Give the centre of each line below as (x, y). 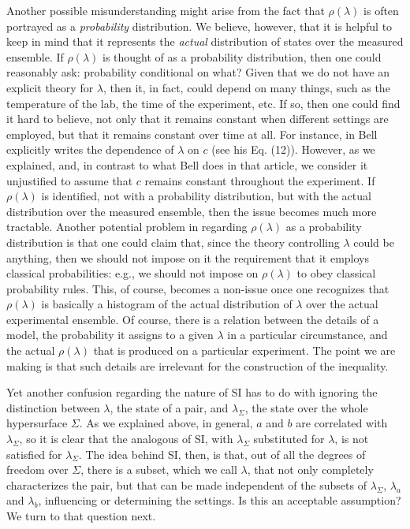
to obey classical (336, 273)
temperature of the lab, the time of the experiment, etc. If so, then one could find (203, 103)
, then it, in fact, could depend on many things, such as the (247, 87)
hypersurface (37, 423)
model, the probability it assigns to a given (110, 335)
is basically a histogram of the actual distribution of (167, 304)
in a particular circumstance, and (307, 335)
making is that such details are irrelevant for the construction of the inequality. (198, 365)
